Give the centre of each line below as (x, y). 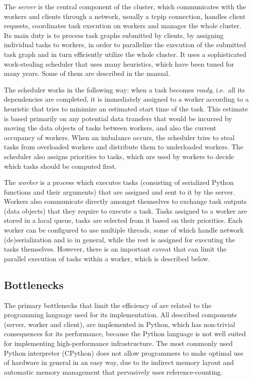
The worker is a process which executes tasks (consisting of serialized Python (119, 182)
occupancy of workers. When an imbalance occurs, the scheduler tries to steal (119, 137)
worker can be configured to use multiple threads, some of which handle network (124, 230)
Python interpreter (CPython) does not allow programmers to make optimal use (124, 353)
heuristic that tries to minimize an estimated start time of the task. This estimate (126, 108)
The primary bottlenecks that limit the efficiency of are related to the (108, 305)
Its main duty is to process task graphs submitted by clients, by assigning (114, 35)
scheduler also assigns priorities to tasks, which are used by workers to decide (119, 156)
